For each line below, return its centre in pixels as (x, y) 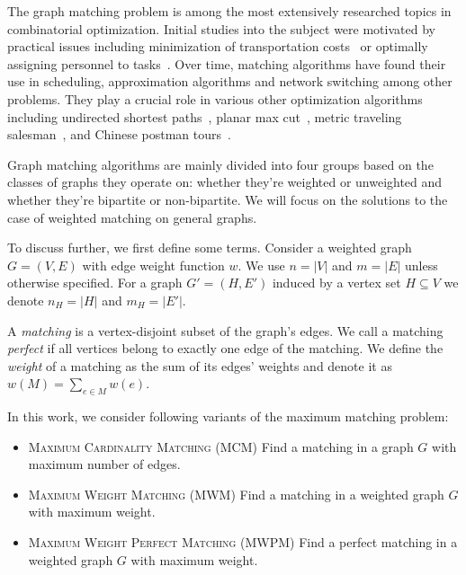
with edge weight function (153, 265)
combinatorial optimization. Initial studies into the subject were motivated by (221, 28)
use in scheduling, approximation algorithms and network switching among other (230, 81)
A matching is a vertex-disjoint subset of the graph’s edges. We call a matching (225, 330)
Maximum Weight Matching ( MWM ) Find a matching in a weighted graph (236, 494)
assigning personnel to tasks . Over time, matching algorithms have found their (227, 63)
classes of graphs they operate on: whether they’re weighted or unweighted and (225, 182)
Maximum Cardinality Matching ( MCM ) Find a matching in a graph (221, 446)
